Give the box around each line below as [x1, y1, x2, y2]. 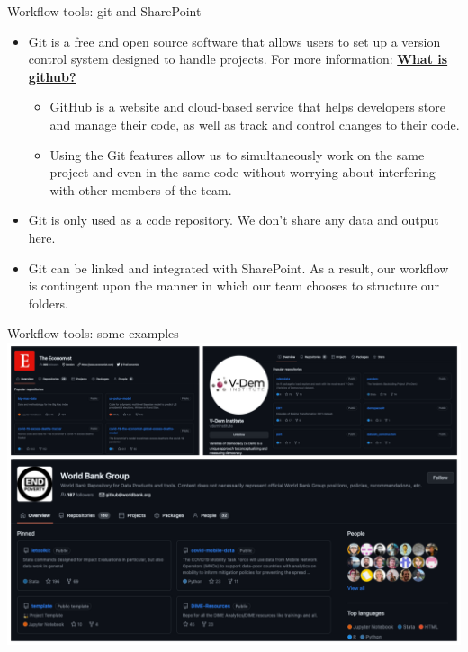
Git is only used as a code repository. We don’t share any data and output [28, 210, 439, 229]
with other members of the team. [49, 180, 232, 199]
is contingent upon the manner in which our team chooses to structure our [28, 276, 440, 295]
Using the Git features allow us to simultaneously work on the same [49, 145, 425, 164]
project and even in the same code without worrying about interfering [49, 163, 436, 182]
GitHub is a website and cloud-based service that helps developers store [49, 97, 445, 116]
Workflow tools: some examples [7, 324, 179, 343]
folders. [28, 293, 68, 312]
